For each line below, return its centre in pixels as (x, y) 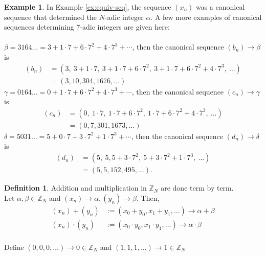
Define (14, 247)
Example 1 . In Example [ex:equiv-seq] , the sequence (88, 7)
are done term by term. (197, 188)
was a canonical (220, 7)
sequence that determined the (50, 17)
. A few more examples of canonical (206, 17)
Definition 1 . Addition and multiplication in (75, 188)
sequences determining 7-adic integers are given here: (87, 27)
